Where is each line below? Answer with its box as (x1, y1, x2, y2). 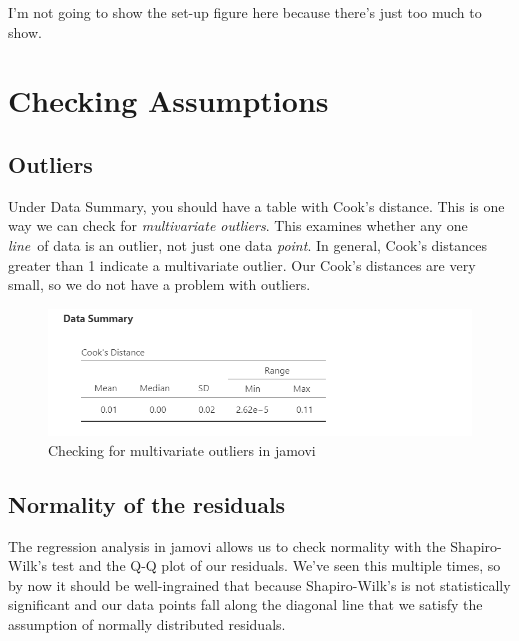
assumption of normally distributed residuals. (8, 613, 286, 634)
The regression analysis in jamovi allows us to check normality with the (8, 535, 446, 556)
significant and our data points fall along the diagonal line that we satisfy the (8, 594, 483, 615)
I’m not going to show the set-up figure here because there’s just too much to (8, 2, 482, 22)
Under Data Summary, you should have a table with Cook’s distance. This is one (8, 195, 505, 216)
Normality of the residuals (8, 488, 286, 519)
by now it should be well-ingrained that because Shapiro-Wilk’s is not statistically (8, 574, 511, 595)
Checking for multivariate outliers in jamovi (48, 439, 316, 460)
